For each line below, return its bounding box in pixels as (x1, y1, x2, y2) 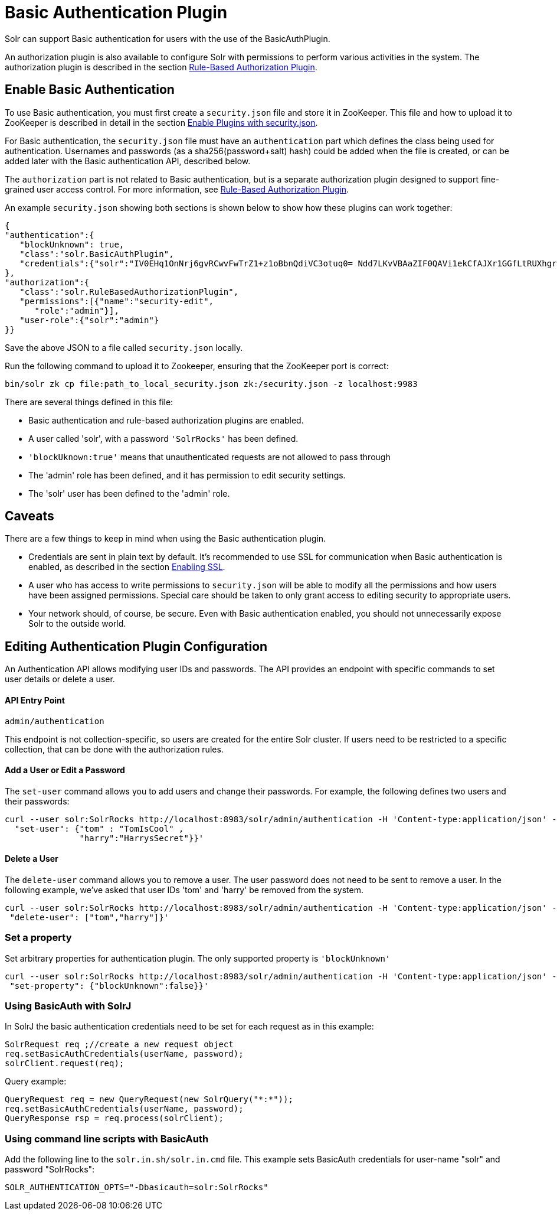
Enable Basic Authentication (5, 82, 175, 97)
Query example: (5, 1076, 67, 1087)
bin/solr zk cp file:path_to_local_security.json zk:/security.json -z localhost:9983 (5, 379, 418, 389)
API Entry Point (5, 695, 65, 705)
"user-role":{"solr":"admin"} (19, 315, 159, 325)
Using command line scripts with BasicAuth (5, 1132, 209, 1145)
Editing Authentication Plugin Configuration (5, 639, 268, 654)
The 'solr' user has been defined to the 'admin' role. (28, 488, 230, 499)
